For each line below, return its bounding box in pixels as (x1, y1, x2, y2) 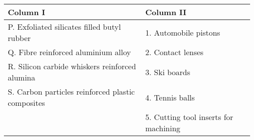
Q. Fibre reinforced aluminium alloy (8, 46, 131, 58)
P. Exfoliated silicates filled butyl (8, 21, 121, 32)
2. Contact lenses (145, 46, 204, 58)
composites (8, 97, 45, 108)
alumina (8, 72, 36, 83)
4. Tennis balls (145, 91, 195, 103)
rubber (8, 32, 31, 43)
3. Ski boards (145, 66, 190, 78)
